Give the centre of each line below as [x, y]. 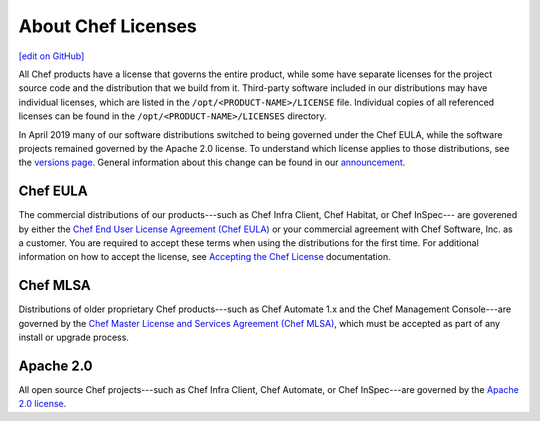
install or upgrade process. [74, 337]
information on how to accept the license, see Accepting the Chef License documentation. [204, 257]
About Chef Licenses [107, 26]
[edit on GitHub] [51, 56]
